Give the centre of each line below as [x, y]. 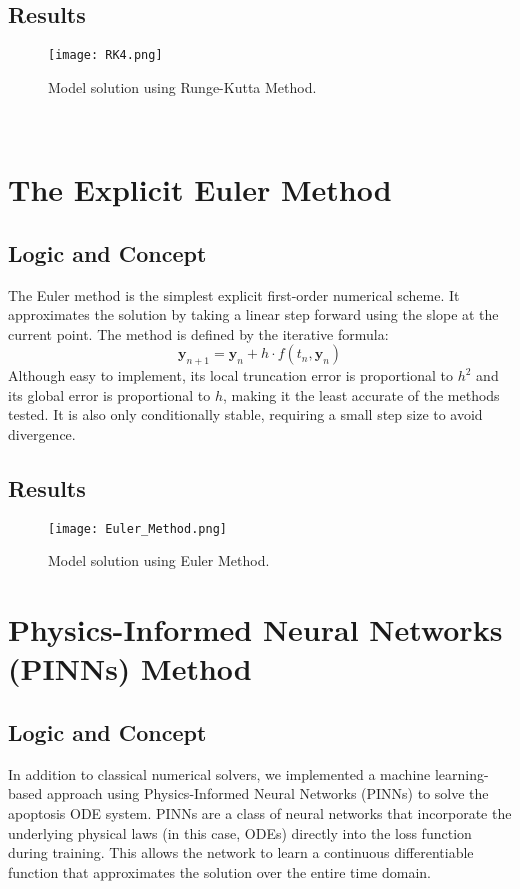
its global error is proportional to [109, 394]
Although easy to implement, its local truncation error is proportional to [231, 375]
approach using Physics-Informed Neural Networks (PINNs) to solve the [267, 793]
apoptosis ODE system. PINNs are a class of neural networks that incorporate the [260, 812]
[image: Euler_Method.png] [137, 528]
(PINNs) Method [130, 668]
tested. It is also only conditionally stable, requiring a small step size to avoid [245, 414]
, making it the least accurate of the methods [361, 394]
